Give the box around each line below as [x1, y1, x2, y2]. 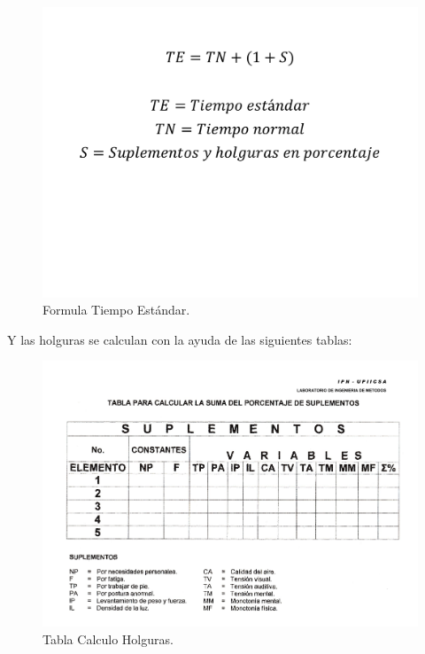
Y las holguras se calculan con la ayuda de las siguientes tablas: [7, 330, 352, 348]
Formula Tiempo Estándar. [42, 300, 190, 319]
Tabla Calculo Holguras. [42, 629, 174, 648]
